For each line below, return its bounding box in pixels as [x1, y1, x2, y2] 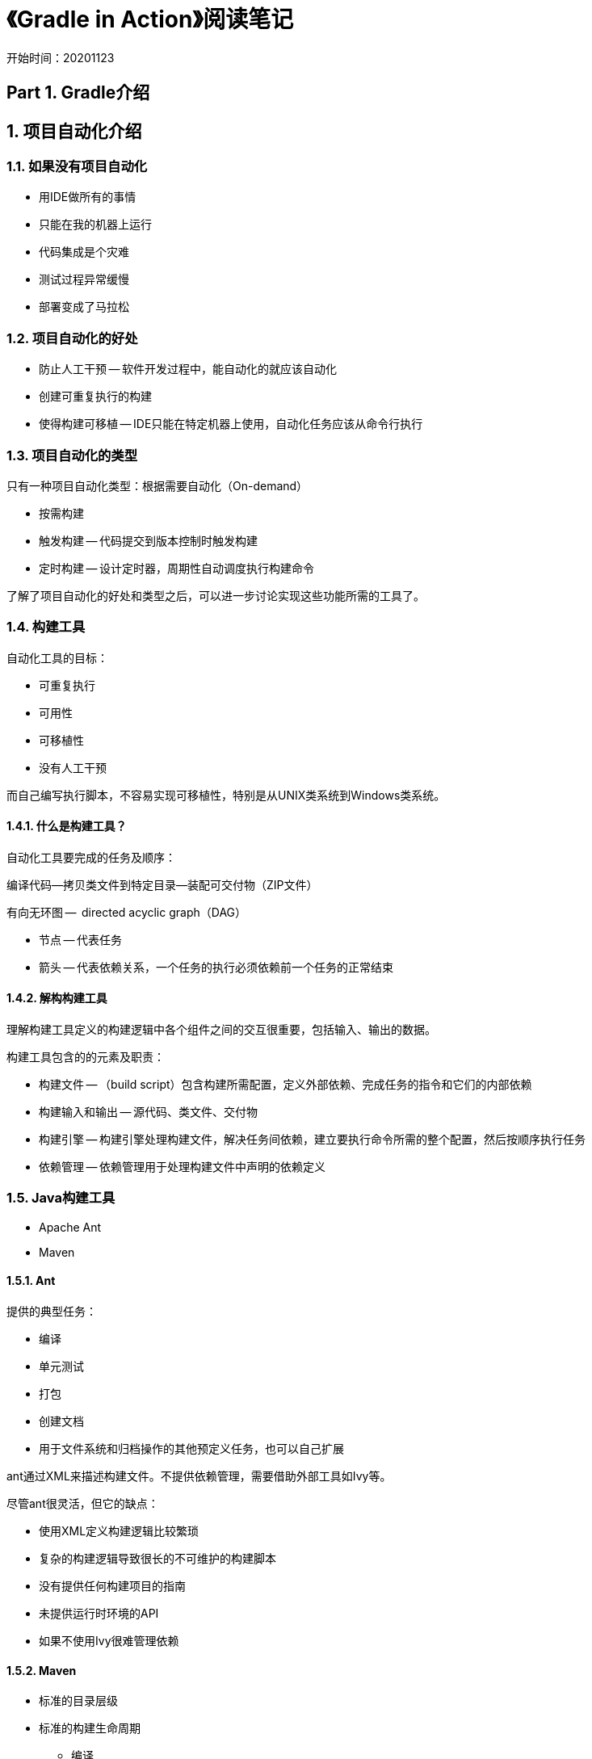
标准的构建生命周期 [39, 1721, 141, 1736]
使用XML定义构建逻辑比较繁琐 [39, 1524, 199, 1539]
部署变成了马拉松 [39, 300, 129, 314]
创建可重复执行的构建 [39, 389, 152, 404]
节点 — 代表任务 [39, 932, 123, 947]
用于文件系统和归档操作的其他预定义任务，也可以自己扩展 [39, 1442, 344, 1456]
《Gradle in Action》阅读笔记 [6, 6, 294, 33]
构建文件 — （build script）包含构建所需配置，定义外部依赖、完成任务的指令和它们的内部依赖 [39, 1077, 532, 1092]
